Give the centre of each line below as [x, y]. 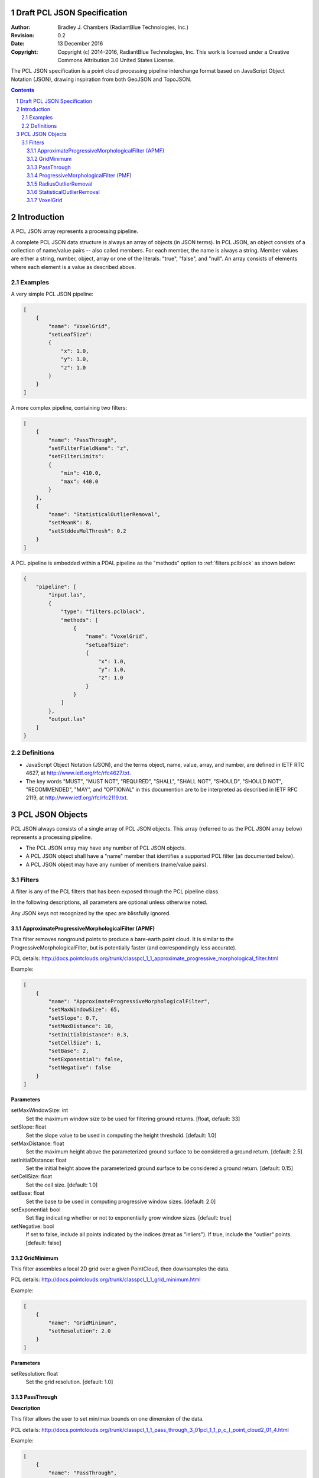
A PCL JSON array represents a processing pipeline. [75, 231]
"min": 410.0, [81, 473]
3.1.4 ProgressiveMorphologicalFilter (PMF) [79, 176]
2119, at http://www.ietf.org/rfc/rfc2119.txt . [77, 798]
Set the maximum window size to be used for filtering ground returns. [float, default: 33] [133, 1119]
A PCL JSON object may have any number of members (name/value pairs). [117, 864]
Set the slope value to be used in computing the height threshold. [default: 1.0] [121, 1135]
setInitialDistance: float [39, 1160]
